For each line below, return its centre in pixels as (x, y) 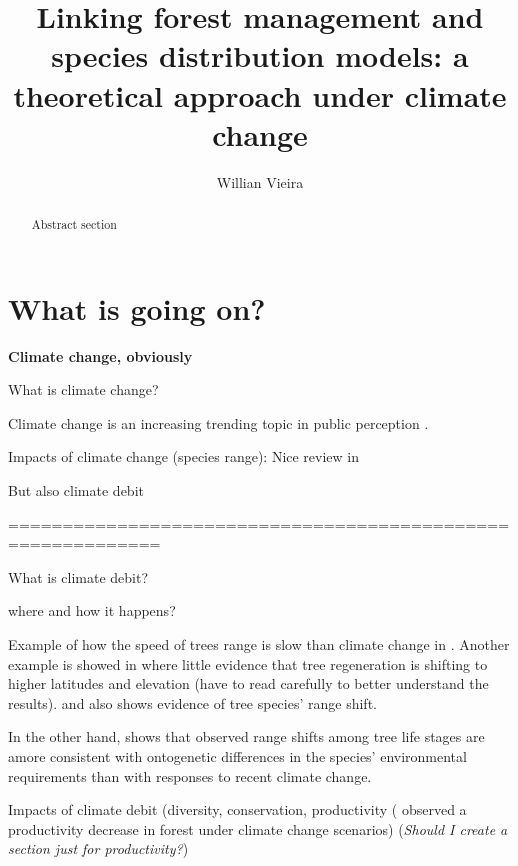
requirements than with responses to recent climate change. (190, 775)
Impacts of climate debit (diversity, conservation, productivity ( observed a (237, 809)
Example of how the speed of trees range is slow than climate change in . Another (259, 644)
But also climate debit (76, 490)
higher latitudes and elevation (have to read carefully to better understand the (248, 683)
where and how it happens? (92, 610)
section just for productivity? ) (98, 848)
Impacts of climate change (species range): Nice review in (184, 456)
